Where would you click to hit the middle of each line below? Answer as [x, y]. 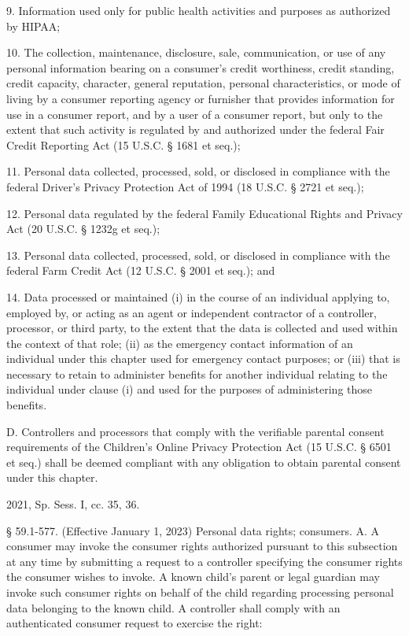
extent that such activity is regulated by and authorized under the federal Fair [195, 129]
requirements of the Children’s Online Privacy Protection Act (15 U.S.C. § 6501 [199, 447]
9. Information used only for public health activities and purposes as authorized [199, 10]
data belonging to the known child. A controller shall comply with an [173, 607]
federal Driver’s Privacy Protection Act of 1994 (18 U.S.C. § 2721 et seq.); [185, 186]
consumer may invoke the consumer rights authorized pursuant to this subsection [202, 546]
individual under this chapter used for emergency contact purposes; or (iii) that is [203, 359]
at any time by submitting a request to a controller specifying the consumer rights [204, 561]
